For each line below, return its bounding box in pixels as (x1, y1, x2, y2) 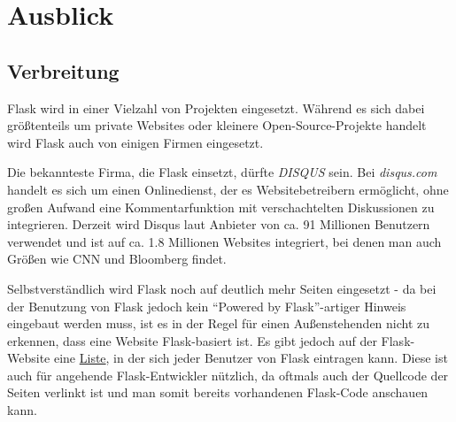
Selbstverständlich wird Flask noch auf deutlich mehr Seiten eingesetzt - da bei (7, 279, 437, 297)
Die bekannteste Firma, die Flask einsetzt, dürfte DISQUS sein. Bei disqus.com (7, 163, 437, 181)
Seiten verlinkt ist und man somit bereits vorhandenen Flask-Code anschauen (7, 383, 429, 402)
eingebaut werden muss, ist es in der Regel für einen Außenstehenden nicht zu (7, 314, 430, 333)
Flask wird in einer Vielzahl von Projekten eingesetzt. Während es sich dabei (7, 98, 425, 117)
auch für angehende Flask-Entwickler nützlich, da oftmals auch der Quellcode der (7, 365, 449, 384)
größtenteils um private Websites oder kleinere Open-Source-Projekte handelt (7, 116, 427, 134)
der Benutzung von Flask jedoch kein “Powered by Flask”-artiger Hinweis (7, 296, 406, 315)
